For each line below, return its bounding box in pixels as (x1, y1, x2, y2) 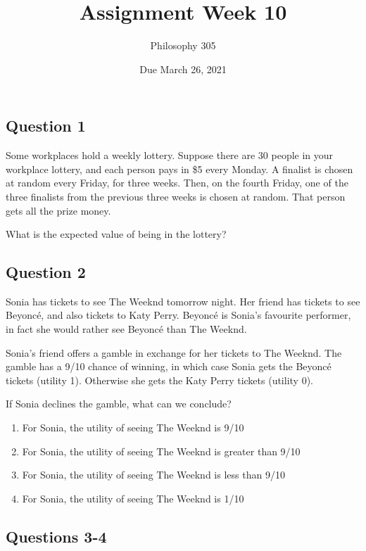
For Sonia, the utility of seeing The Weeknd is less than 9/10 (22, 467, 285, 482)
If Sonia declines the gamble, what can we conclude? (6, 396, 232, 411)
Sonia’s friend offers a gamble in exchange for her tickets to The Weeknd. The (6, 345, 342, 360)
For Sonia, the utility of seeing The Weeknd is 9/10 (22, 420, 244, 435)
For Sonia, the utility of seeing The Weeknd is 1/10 (22, 490, 244, 505)
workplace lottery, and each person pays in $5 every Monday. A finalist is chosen (6, 161, 353, 176)
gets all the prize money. (6, 203, 111, 217)
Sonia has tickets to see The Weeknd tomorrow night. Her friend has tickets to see (6, 293, 360, 308)
